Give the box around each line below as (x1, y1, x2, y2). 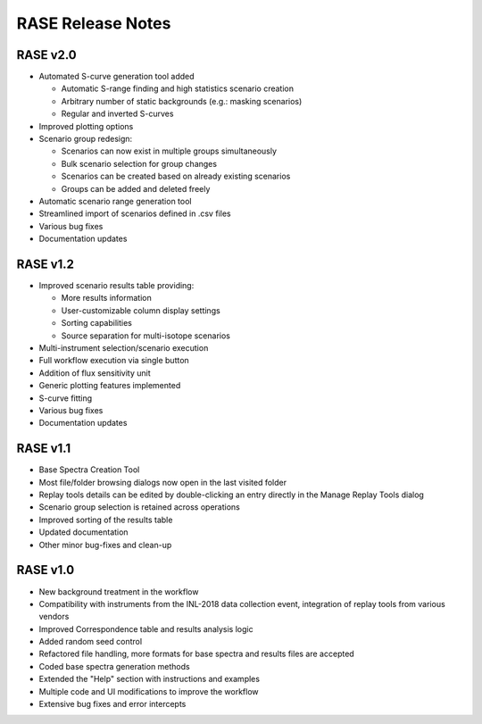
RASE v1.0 (16, 562, 75, 578)
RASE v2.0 (16, 47, 78, 62)
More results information (61, 293, 152, 304)
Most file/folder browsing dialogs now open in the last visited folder (38, 477, 287, 487)
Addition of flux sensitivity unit (38, 367, 151, 379)
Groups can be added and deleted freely (61, 183, 211, 194)
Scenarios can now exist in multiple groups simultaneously (61, 146, 277, 156)
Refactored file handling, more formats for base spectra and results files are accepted (38, 648, 354, 660)
